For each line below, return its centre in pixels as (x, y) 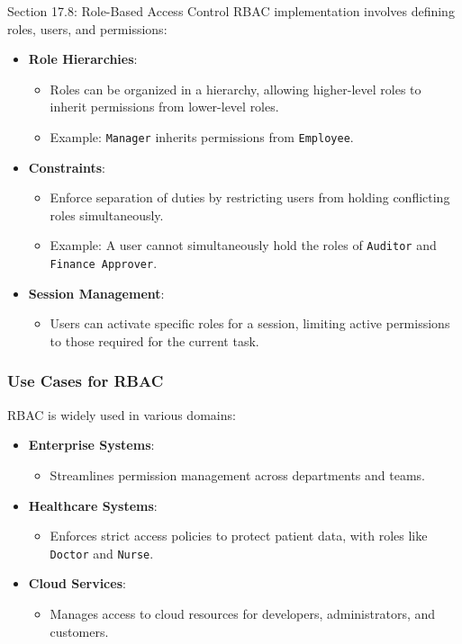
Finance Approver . (104, 263)
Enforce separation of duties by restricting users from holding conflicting (250, 197)
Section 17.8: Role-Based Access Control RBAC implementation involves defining (231, 11)
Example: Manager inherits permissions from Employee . (202, 136)
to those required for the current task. (154, 340)
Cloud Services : (77, 583)
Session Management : (96, 293)
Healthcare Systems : (93, 505)
